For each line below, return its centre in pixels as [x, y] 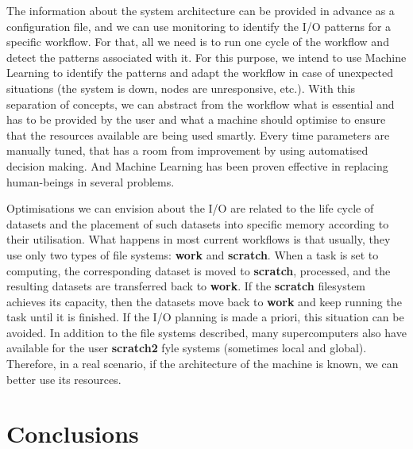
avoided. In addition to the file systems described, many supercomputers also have [206, 332]
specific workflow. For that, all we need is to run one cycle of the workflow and [198, 42]
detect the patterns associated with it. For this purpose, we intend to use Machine [206, 57]
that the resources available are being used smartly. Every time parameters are [198, 134]
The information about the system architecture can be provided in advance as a [201, 10]
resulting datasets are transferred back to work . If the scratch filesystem [186, 286]
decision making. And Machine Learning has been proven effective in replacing [197, 165]
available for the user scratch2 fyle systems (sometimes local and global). [187, 348]
